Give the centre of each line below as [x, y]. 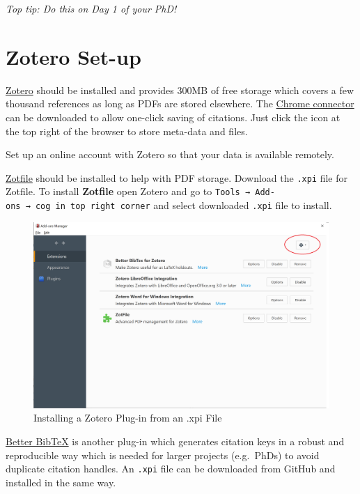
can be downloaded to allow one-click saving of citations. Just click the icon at [173, 117]
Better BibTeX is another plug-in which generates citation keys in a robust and [175, 441]
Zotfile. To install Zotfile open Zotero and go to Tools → [128, 191]
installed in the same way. [61, 482]
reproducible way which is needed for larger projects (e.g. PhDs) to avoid [163, 455]
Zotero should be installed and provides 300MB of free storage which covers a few [180, 90]
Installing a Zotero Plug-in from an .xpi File [128, 418]
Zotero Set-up [73, 56]
